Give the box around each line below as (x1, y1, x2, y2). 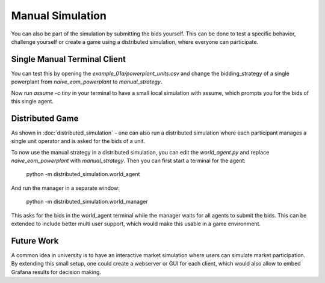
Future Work (11, 236, 59, 246)
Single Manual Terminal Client (11, 54, 126, 64)
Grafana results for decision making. (11, 268, 102, 276)
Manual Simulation (11, 9, 107, 22)
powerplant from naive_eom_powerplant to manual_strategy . (11, 78, 162, 85)
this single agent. (11, 98, 54, 105)
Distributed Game (11, 113, 79, 123)
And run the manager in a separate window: (11, 184, 120, 192)
